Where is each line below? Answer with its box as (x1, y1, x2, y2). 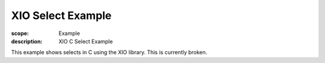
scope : (11, 30, 29, 37)
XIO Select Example (11, 9, 112, 22)
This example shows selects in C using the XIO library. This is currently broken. (11, 49, 208, 56)
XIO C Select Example (58, 37, 113, 45)
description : (11, 37, 43, 45)
